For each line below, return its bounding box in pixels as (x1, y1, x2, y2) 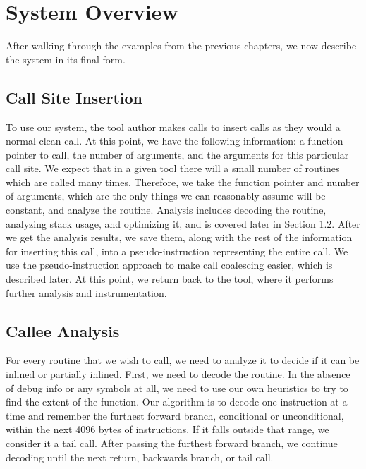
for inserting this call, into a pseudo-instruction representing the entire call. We (6, 243, 348, 258)
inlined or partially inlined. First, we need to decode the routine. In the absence (6, 367, 350, 382)
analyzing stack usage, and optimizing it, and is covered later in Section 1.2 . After (6, 216, 360, 231)
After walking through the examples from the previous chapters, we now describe (6, 38, 357, 53)
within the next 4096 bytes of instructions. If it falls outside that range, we (6, 422, 329, 437)
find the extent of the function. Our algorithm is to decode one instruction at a (6, 394, 348, 409)
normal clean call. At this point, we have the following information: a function (6, 133, 343, 148)
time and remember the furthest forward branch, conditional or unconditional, (6, 408, 344, 422)
